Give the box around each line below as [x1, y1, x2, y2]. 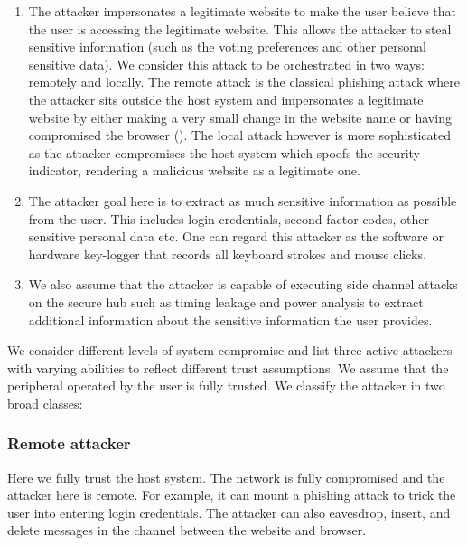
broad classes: [7, 393, 83, 412]
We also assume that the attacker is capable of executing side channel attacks [28, 275, 458, 294]
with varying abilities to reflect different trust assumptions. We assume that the [7, 358, 449, 377]
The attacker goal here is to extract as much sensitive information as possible [28, 191, 457, 210]
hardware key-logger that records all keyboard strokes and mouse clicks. [28, 244, 426, 263]
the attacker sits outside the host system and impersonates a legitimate [28, 89, 424, 108]
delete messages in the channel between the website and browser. [7, 521, 367, 540]
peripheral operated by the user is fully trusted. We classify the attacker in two [7, 376, 445, 395]
